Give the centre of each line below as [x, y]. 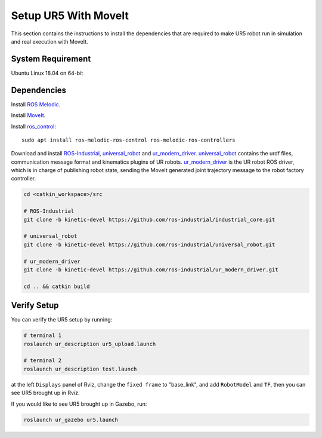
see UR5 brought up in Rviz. [45, 393]
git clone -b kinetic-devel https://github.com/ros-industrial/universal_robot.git [149, 244]
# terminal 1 [43, 336]
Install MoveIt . [28, 115]
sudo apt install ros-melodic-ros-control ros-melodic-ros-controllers [129, 140]
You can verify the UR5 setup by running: [62, 320]
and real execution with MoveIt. [50, 41]
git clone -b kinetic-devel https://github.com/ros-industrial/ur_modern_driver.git [151, 269]
